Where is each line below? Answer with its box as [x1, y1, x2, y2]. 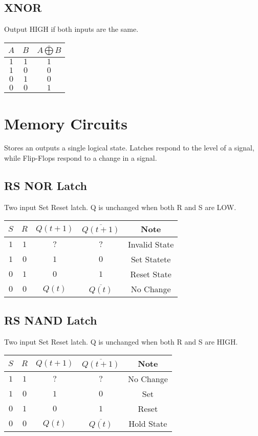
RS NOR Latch [4, 178, 87, 194]
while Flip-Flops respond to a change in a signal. [4, 153, 157, 163]
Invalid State [127, 238, 174, 251]
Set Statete [131, 253, 171, 266]
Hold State [128, 418, 167, 430]
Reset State [130, 268, 171, 280]
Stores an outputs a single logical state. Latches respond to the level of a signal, [4, 142, 254, 153]
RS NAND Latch [4, 312, 97, 328]
